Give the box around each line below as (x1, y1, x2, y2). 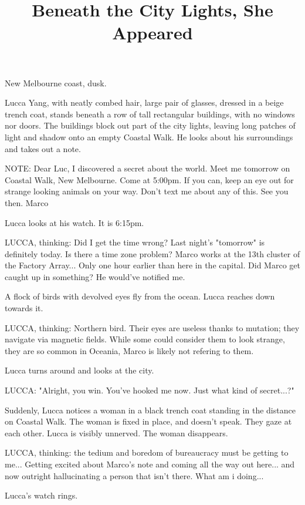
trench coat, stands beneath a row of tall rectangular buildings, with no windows (5, 107, 295, 120)
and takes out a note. (5, 142, 81, 154)
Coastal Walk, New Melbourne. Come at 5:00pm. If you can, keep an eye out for (5, 173, 294, 186)
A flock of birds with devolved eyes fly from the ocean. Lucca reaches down (5, 290, 275, 302)
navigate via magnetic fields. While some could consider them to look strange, (5, 333, 285, 345)
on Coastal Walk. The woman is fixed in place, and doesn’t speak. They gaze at (5, 415, 292, 427)
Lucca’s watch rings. (5, 489, 78, 501)
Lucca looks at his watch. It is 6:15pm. (5, 216, 144, 228)
